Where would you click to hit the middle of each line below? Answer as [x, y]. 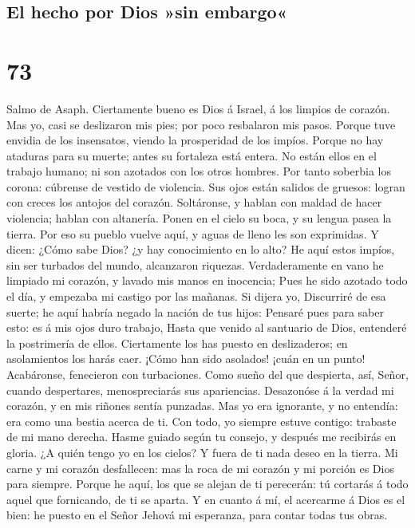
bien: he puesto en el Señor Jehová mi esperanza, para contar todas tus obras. [197, 515]
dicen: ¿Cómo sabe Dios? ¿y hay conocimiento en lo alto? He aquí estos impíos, [201, 249]
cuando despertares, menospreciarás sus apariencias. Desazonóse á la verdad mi [200, 390]
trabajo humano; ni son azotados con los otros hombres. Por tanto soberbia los [199, 171]
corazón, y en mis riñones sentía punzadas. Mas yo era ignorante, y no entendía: [202, 406]
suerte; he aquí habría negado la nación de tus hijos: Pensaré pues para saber [195, 311]
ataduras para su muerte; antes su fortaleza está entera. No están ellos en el [192, 155]
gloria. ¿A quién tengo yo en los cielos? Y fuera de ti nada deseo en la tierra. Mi [202, 452]
